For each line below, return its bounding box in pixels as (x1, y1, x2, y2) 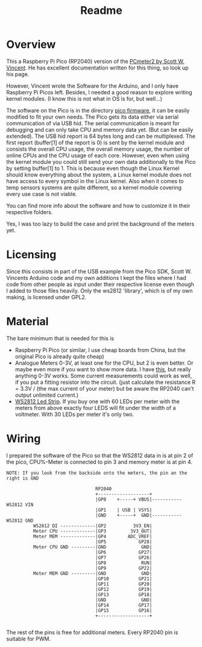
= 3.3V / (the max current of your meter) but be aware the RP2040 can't (14, 385, 194, 392)
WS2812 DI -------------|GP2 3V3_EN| (33, 522, 153, 529)
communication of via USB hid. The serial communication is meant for (6, 119, 180, 127)
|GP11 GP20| (95, 581, 153, 587)
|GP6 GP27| (95, 549, 153, 555)
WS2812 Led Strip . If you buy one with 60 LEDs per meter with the (14, 397, 180, 405)
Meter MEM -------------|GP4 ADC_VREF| (33, 533, 153, 539)
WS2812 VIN (6, 501, 34, 508)
